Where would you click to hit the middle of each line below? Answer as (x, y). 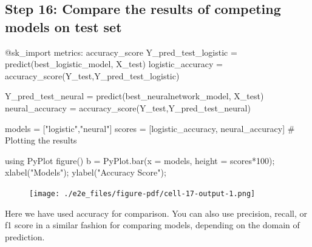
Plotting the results (41, 140)
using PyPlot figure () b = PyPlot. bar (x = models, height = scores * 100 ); (140, 160)
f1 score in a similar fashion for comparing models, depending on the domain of (152, 225)
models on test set (63, 26)
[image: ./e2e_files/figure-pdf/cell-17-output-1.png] (142, 193)
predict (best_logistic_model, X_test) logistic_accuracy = (114, 64)
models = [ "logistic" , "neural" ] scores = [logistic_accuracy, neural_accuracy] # (150, 128)
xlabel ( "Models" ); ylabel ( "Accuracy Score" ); (86, 172)
